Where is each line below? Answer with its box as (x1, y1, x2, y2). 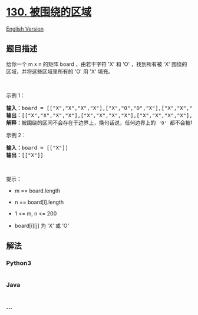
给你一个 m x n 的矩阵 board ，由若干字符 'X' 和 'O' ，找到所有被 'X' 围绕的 (6, 60, 187, 68)
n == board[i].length (14, 198, 64, 205)
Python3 (6, 259, 31, 267)
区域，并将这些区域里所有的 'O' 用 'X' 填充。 (6, 68, 114, 75)
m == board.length (14, 187, 61, 194)
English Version (6, 25, 44, 32)
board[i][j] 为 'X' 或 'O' (14, 222, 70, 229)
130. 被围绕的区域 (6, 5, 92, 19)
